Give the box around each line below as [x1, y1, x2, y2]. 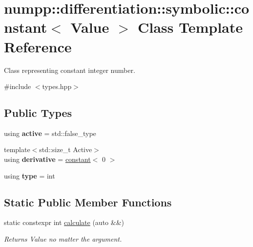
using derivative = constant [4, 154, 91, 164]
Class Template [138, 17, 243, 37]
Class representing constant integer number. [4, 65, 135, 75]
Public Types [4, 105, 72, 120]
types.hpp [42, 81, 72, 91]
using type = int [4, 170, 55, 180]
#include [4, 81, 31, 91]
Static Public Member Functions [4, 194, 172, 209]
